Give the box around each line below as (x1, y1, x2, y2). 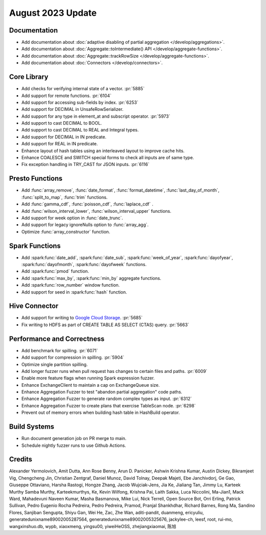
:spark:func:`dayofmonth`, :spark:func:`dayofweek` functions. (21, 261, 147, 267)
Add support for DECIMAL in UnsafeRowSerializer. (21, 106, 124, 112)
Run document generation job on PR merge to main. (21, 435, 127, 441)
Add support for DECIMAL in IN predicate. (21, 134, 107, 140)
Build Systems (9, 423, 54, 431)
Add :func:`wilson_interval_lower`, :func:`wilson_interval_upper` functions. (21, 208, 172, 214)
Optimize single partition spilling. (21, 361, 88, 367)
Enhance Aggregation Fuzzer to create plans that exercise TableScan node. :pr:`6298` (21, 402, 196, 408)
